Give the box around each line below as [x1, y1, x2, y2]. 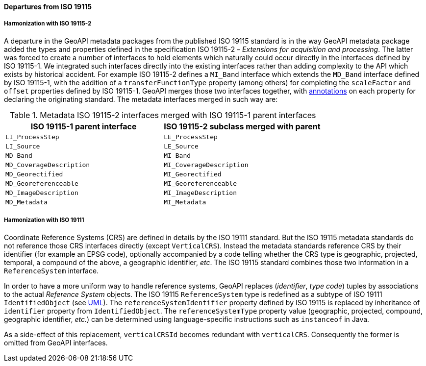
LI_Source [5, 142, 40, 150]
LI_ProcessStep [5, 133, 59, 141]
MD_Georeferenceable [5, 179, 78, 187]
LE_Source [164, 142, 199, 150]
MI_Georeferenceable [164, 179, 237, 187]
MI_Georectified [164, 170, 222, 178]
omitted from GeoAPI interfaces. [4, 338, 108, 347]
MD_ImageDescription [5, 189, 78, 196]
